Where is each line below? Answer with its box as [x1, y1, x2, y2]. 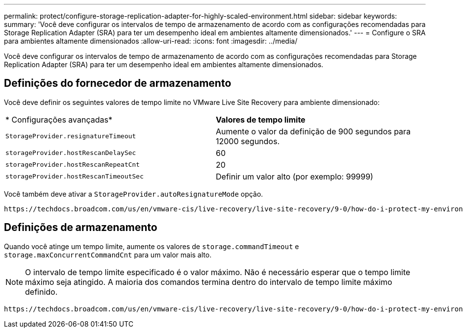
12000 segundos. [216, 136, 280, 146]
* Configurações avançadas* [5, 114, 112, 125]
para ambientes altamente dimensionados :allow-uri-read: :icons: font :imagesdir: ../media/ [4, 37, 298, 45]
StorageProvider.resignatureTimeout [5, 132, 136, 140]
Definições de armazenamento [4, 221, 157, 234]
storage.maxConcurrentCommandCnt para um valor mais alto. [4, 250, 212, 259]
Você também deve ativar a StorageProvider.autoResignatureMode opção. [4, 189, 263, 198]
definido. [25, 286, 58, 297]
